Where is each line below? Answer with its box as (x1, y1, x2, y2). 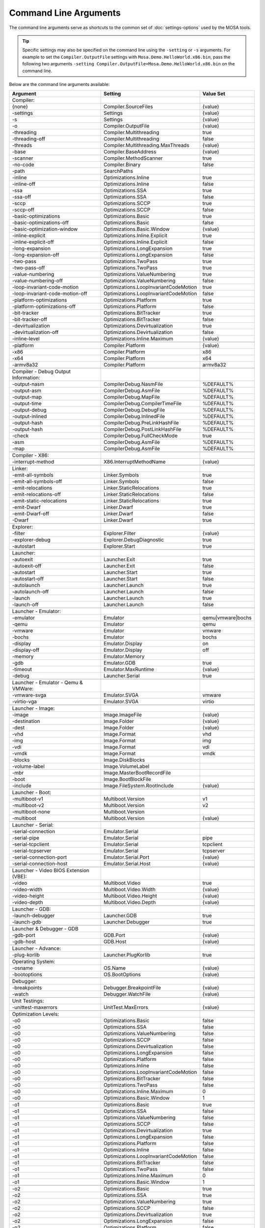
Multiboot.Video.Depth (104, 899, 156, 906)
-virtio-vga (12, 698, 37, 705)
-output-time (12, 400, 42, 407)
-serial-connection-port (12, 854, 67, 861)
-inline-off (12, 181, 36, 188)
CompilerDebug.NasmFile (104, 381, 163, 388)
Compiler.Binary (104, 161, 141, 168)
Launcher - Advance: (12, 945, 61, 952)
